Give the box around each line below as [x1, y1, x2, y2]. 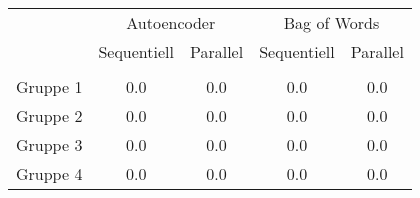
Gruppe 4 [16, 162, 83, 185]
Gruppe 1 [16, 75, 83, 98]
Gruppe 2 [16, 104, 83, 127]
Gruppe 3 [16, 133, 83, 156]
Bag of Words [283, 11, 380, 34]
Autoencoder [126, 11, 216, 34]
